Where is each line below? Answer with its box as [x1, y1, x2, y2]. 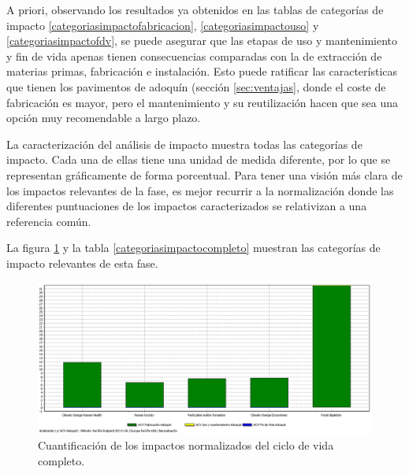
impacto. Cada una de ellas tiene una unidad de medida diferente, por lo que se [6, 151, 391, 168]
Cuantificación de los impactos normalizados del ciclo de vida [38, 437, 334, 454]
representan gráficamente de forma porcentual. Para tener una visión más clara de [6, 166, 403, 183]
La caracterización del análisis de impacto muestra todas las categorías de [6, 135, 363, 152]
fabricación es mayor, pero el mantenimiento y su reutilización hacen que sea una [6, 94, 398, 110]
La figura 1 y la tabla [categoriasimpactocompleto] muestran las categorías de [6, 239, 381, 256]
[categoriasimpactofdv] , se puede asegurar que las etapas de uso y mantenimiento [6, 32, 398, 49]
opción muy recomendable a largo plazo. [6, 109, 201, 126]
